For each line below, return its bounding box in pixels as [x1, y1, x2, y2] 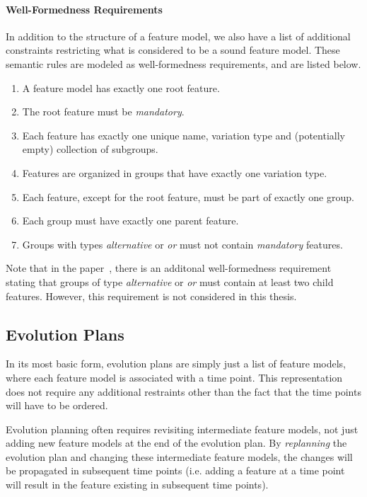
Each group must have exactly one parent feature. [22, 213, 239, 228]
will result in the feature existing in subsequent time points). [6, 477, 269, 492]
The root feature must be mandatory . [22, 104, 185, 119]
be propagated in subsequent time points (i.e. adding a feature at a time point [6, 463, 345, 478]
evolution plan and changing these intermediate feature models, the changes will [6, 449, 353, 464]
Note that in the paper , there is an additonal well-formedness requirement [6, 261, 332, 275]
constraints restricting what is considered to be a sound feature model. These [6, 42, 340, 57]
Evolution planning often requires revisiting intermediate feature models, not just [6, 421, 359, 436]
